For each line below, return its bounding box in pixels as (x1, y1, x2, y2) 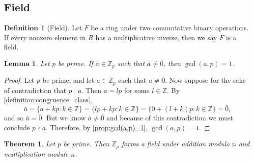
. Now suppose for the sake (165, 75, 246, 85)
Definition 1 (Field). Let (4, 23, 82, 33)
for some (124, 85, 150, 95)
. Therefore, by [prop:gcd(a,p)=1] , (46, 122, 148, 132)
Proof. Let (4, 75, 34, 85)
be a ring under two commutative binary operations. (91, 23, 249, 33)
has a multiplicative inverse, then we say (95, 32, 217, 42)
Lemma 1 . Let (4, 58, 50, 68)
